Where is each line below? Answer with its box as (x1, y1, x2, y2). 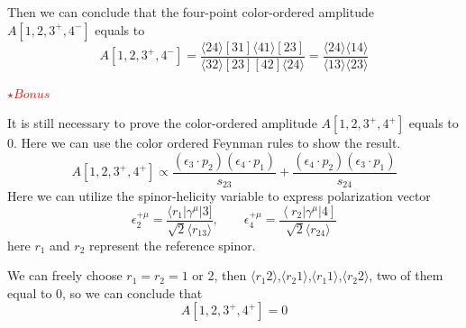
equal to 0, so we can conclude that (7, 283, 203, 302)
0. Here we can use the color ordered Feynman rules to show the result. (7, 133, 401, 152)
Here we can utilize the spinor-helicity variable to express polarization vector (7, 187, 431, 205)
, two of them (369, 266, 443, 285)
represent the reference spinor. (88, 235, 256, 254)
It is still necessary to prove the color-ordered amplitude (7, 114, 317, 132)
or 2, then (192, 266, 247, 285)
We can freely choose (7, 266, 123, 285)
